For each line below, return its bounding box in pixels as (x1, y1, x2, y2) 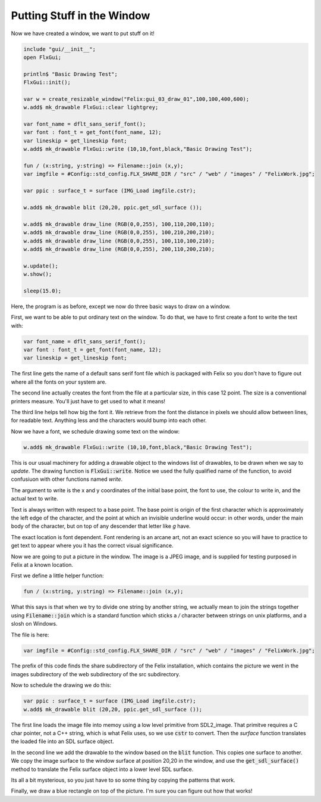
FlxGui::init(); (23, 79, 71, 86)
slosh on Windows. (11, 620, 58, 627)
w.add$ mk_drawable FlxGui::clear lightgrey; (23, 104, 159, 111)
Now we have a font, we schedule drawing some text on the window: (11, 428, 180, 435)
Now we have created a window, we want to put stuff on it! (11, 30, 155, 37)
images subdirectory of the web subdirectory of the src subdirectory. (11, 670, 181, 677)
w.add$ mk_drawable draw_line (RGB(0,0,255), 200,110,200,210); (23, 245, 215, 253)
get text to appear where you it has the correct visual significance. (11, 542, 174, 549)
